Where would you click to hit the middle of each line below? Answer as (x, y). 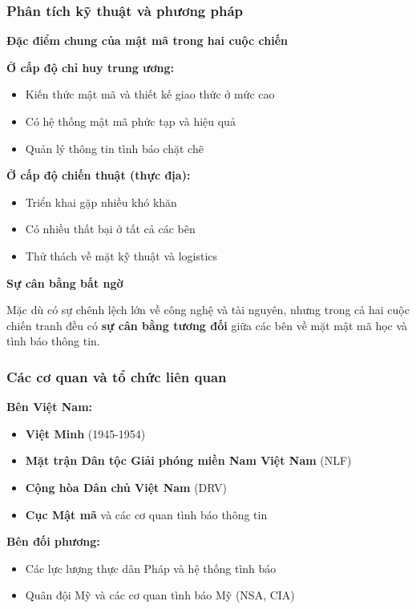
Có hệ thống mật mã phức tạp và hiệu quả (130, 121)
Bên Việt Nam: (50, 407)
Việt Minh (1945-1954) (85, 433)
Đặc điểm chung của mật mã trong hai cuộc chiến (147, 40)
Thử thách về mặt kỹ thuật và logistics (121, 255)
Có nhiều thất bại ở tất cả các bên (110, 229)
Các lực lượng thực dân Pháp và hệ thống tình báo (151, 568)
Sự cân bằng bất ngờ (65, 282)
